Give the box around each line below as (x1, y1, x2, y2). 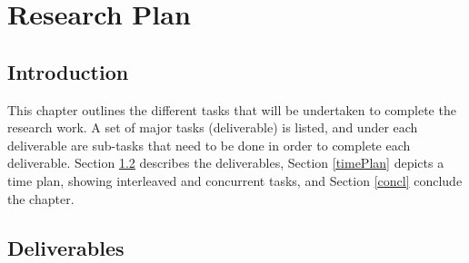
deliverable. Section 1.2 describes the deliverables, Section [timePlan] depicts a (7, 153, 444, 172)
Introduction (7, 57, 129, 85)
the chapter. (7, 189, 75, 208)
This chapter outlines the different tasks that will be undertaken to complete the (7, 100, 456, 119)
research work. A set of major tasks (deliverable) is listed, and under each (7, 118, 418, 137)
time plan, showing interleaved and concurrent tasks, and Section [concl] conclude (7, 170, 463, 190)
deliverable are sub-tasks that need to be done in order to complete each (7, 135, 411, 154)
